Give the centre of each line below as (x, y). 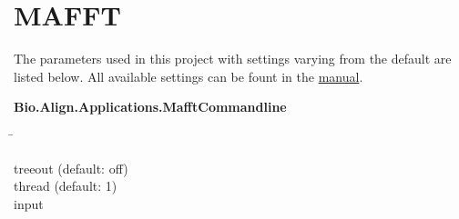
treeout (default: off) (71, 168)
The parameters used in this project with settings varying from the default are (233, 59)
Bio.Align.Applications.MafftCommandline (150, 107)
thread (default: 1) (66, 186)
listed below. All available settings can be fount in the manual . (189, 76)
